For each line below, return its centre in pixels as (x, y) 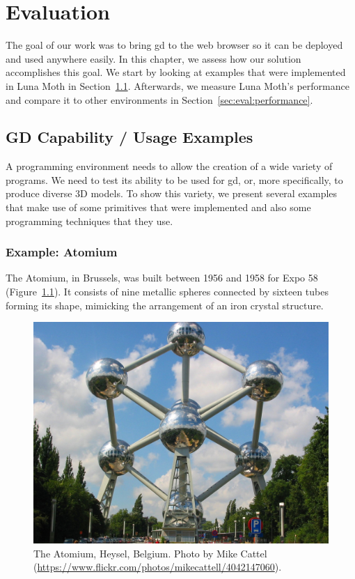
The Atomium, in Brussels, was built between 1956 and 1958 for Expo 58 (162, 278)
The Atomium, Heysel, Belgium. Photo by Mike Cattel (150, 553)
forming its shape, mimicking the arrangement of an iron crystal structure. (165, 305)
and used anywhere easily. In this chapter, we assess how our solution (153, 58)
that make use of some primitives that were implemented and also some (158, 207)
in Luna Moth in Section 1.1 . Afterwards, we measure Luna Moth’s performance (177, 85)
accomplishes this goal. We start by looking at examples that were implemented (176, 72)
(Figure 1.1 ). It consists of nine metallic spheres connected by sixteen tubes (167, 292)
